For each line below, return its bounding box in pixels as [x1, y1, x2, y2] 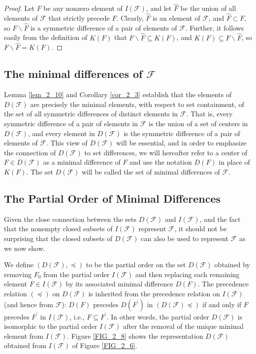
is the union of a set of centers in [149, 118, 248, 129]
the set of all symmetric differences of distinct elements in [4, 108, 178, 119]
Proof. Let [4, 3, 34, 13]
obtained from [4, 340, 47, 351]
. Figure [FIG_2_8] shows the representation [67, 330, 203, 341]
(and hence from [4, 299, 53, 309]
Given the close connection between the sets [4, 213, 136, 224]
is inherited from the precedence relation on [88, 288, 220, 298]
